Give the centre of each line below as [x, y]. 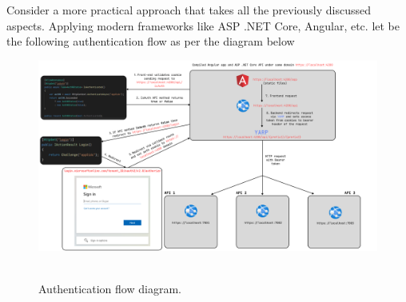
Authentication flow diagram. [110, 289]
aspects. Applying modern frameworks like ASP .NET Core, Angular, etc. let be [203, 25]
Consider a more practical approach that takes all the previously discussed [189, 10]
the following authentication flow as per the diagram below [151, 41]
